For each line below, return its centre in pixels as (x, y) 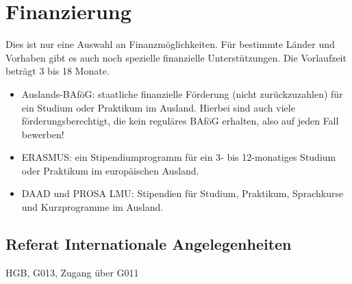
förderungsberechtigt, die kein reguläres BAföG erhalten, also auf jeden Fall (180, 121)
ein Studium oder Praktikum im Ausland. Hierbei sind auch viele (158, 107)
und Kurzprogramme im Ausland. (92, 207)
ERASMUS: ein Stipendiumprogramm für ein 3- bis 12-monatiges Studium (179, 157)
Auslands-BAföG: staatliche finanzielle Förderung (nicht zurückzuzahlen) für (182, 93)
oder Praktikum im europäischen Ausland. (110, 170)
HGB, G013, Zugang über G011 (72, 272)
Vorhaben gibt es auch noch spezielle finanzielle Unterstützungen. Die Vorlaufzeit (176, 57)
